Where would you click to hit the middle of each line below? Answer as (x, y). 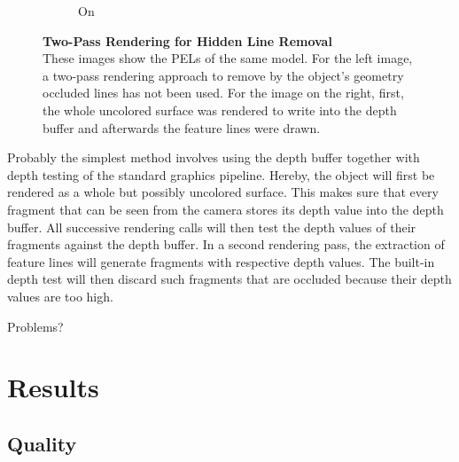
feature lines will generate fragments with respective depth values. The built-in (221, 261)
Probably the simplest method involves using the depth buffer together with (214, 157)
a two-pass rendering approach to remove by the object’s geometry (223, 75)
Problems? (35, 326)
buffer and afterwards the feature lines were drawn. (182, 127)
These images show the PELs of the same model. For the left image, (228, 58)
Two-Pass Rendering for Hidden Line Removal (187, 40)
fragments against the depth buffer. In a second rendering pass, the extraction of (226, 244)
